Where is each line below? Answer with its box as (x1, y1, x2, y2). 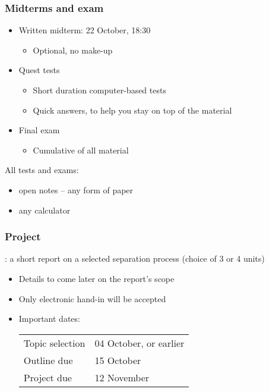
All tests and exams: (5, 164, 79, 176)
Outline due (23, 353, 73, 367)
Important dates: (18, 312, 80, 325)
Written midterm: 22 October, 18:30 (18, 24, 151, 36)
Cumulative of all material (33, 143, 129, 156)
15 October (94, 353, 141, 367)
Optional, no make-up (33, 43, 113, 56)
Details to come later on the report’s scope (18, 272, 175, 284)
